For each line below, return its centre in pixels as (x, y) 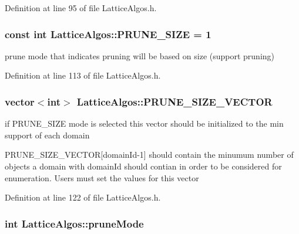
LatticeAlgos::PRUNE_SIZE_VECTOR (174, 101)
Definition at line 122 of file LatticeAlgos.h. (83, 197)
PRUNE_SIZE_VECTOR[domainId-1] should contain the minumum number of (149, 155)
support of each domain (47, 135)
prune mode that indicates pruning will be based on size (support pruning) (140, 55)
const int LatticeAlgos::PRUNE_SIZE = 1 (108, 34)
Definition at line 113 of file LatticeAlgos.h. (83, 75)
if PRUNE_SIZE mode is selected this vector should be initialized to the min (144, 123)
